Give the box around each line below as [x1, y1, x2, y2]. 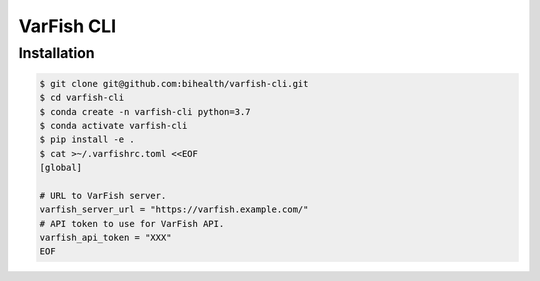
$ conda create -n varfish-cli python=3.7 [39, 106, 251, 117]
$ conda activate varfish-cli [39, 120, 188, 131]
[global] [39, 162, 83, 174]
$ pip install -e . [39, 134, 135, 145]
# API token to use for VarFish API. [39, 218, 225, 229]
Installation [18, 44, 95, 62]
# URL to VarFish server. [39, 190, 167, 201]
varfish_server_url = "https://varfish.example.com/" [39, 204, 309, 215]
